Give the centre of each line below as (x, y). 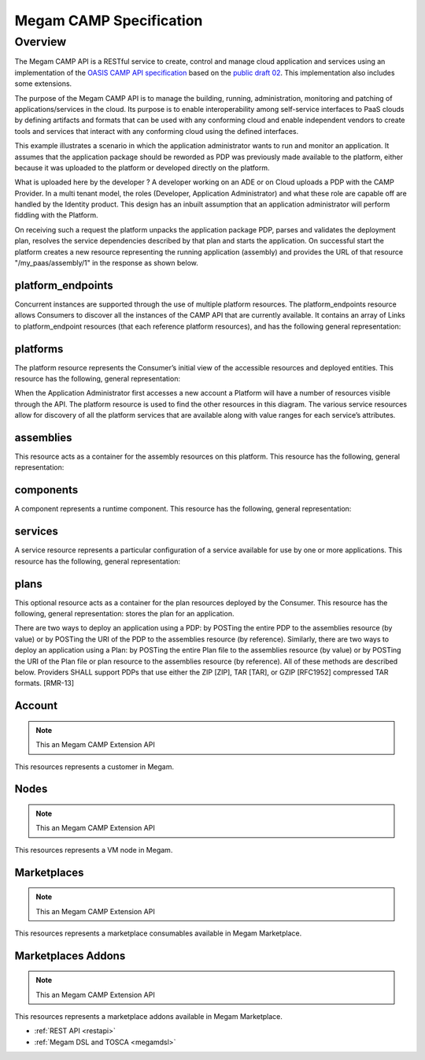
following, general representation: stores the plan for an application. (124, 613)
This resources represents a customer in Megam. (94, 766)
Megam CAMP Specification (109, 20)
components (46, 490)
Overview (41, 42)
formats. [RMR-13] (44, 683)
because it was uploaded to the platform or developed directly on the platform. (142, 167)
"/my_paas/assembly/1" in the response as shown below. (106, 263)
